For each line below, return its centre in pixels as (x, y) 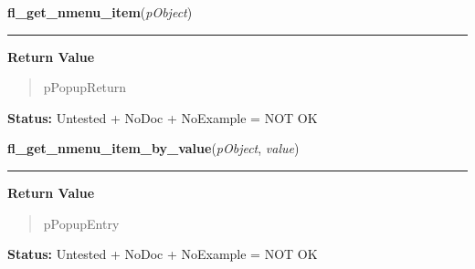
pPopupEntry (81, 223)
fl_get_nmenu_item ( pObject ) (100, 12)
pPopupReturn (85, 87)
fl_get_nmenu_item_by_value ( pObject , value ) (153, 148)
